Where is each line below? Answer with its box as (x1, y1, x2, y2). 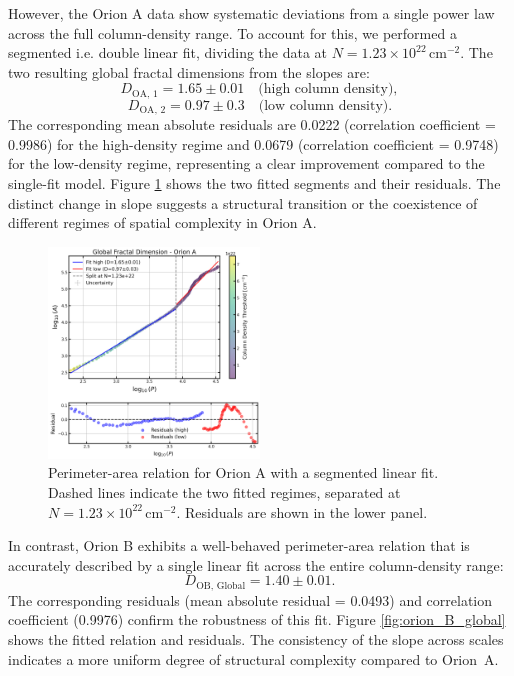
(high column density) (258, 82, 394, 97)
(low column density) (258, 98, 389, 113)
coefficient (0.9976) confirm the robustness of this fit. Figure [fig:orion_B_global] (8, 609, 506, 630)
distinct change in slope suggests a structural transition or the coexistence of (8, 192, 478, 213)
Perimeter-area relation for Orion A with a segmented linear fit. (48, 462, 439, 483)
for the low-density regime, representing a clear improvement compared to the (8, 153, 485, 174)
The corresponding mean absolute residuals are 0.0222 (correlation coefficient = (8, 114, 496, 135)
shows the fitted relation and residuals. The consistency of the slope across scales (8, 629, 504, 650)
